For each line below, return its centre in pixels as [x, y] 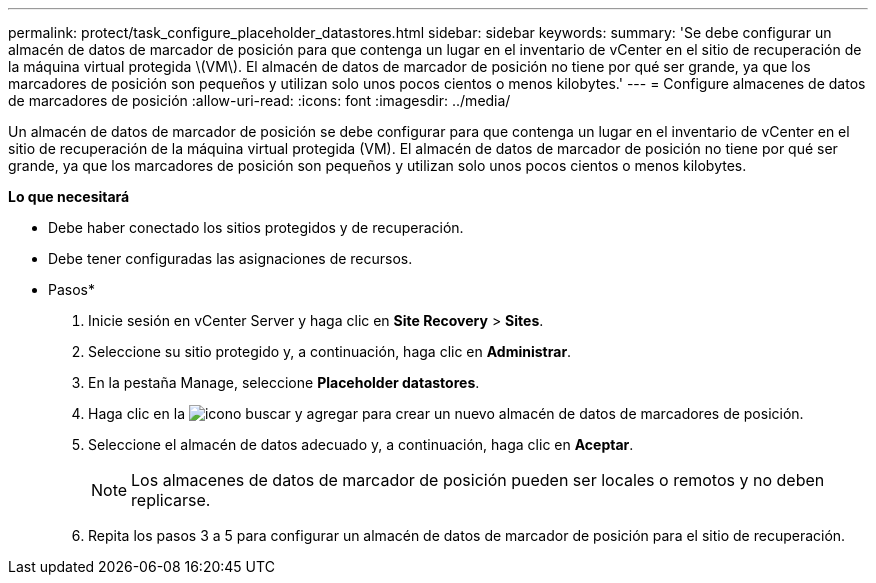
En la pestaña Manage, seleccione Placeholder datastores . [284, 382]
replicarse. [171, 500]
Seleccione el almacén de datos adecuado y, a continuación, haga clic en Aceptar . [361, 444]
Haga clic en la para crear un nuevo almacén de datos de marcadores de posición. [446, 413]
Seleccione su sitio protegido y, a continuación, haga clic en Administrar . [330, 351]
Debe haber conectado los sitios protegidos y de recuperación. [256, 227]
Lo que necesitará [69, 196]
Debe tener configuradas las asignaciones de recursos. [230, 258]
